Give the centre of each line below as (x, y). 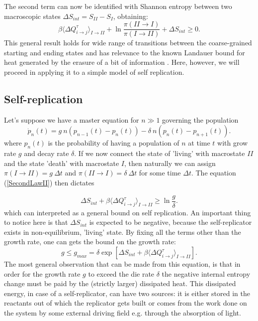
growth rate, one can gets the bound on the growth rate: (90, 241)
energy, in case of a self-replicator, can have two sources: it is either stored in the (127, 293)
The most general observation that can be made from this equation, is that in (122, 264)
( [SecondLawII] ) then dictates (49, 182)
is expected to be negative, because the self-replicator (171, 222)
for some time (160, 173)
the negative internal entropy (206, 273)
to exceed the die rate (121, 273)
